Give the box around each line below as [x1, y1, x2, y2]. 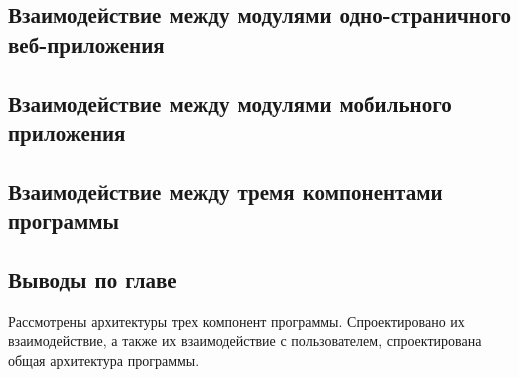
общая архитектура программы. [8, 349, 200, 370]
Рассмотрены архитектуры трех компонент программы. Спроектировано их [8, 310, 465, 331]
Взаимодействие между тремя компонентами [8, 175, 443, 206]
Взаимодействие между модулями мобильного [8, 87, 452, 118]
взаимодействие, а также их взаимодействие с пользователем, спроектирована [8, 330, 482, 351]
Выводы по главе [8, 263, 177, 294]
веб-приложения [8, 28, 165, 59]
